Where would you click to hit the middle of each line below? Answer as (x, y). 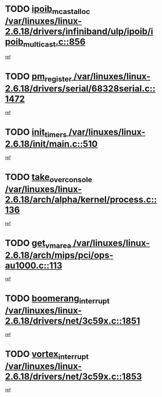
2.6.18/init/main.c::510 (51, 144)
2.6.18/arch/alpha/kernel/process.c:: (81, 199)
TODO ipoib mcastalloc (48, 10)
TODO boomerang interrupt (57, 299)
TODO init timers (36, 133)
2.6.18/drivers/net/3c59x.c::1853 (73, 376)
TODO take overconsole (49, 178)
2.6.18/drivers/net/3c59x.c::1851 (73, 321)
